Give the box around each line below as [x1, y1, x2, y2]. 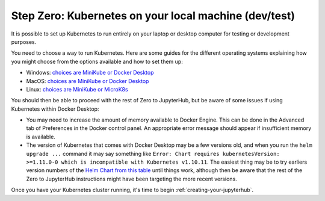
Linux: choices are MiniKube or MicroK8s [26, 85, 129, 93]
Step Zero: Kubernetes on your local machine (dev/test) [11, 9, 295, 22]
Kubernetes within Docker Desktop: [11, 105, 99, 113]
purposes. [11, 38, 37, 45]
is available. [26, 133, 55, 140]
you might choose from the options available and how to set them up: [11, 58, 183, 65]
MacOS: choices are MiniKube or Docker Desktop [26, 77, 149, 84]
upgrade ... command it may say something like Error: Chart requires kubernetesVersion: [26, 150, 280, 157]
